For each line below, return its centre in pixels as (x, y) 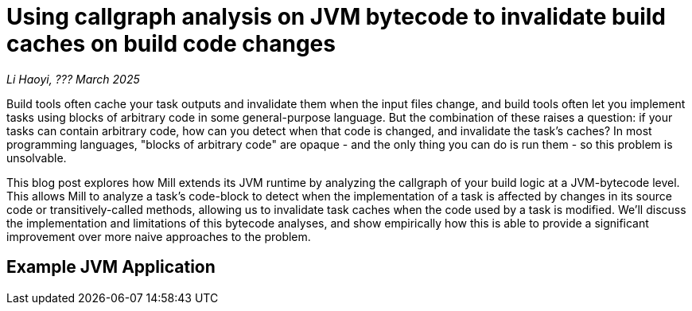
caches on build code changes (171, 44)
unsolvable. (37, 157)
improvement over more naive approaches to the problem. (159, 236)
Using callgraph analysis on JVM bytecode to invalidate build (336, 17)
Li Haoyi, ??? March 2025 (73, 79)
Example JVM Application (111, 267)
